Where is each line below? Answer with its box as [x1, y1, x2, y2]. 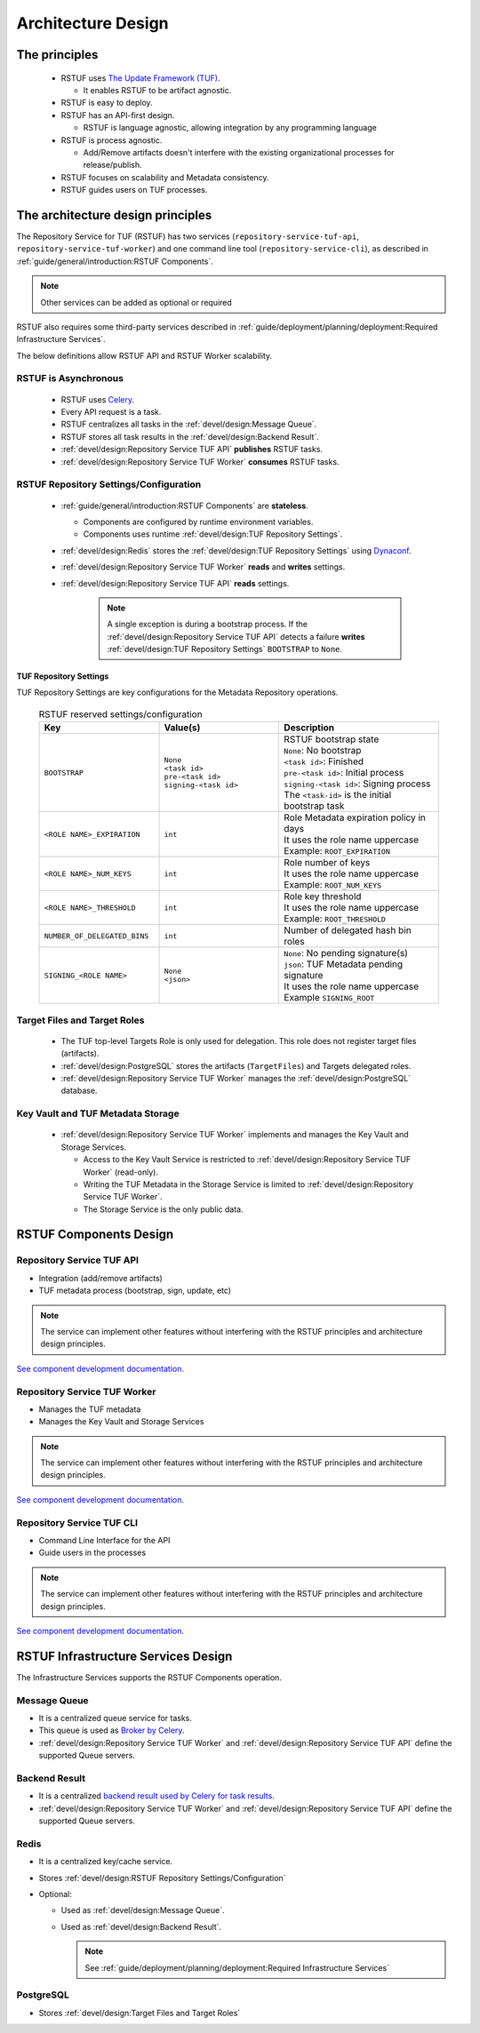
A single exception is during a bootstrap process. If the [107, 618, 308, 630]
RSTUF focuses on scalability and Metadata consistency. [60, 171, 270, 182]
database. [60, 1085, 98, 1096]
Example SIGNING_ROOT [284, 992, 375, 1004]
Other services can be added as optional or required [40, 297, 233, 307]
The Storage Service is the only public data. [83, 1204, 244, 1215]
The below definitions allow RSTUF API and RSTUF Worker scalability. [16, 350, 273, 361]
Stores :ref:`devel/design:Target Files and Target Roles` [38, 2007, 241, 2018]
